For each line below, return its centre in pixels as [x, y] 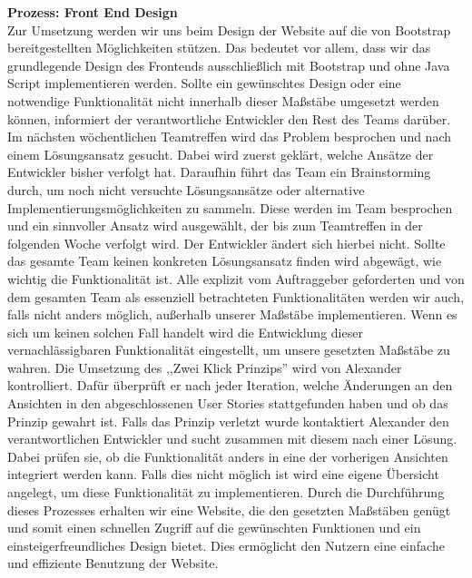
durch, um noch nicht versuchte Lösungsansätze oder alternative [186, 189]
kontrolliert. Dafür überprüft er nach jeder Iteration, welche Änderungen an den [230, 385]
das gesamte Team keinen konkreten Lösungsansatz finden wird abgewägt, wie [225, 261]
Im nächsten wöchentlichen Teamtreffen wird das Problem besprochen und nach [230, 137]
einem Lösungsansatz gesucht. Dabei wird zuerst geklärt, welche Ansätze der [221, 154]
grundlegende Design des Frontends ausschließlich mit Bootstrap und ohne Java [229, 65]
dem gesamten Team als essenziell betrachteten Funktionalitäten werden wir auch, [236, 296]
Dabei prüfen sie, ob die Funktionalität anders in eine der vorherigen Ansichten [228, 456]
